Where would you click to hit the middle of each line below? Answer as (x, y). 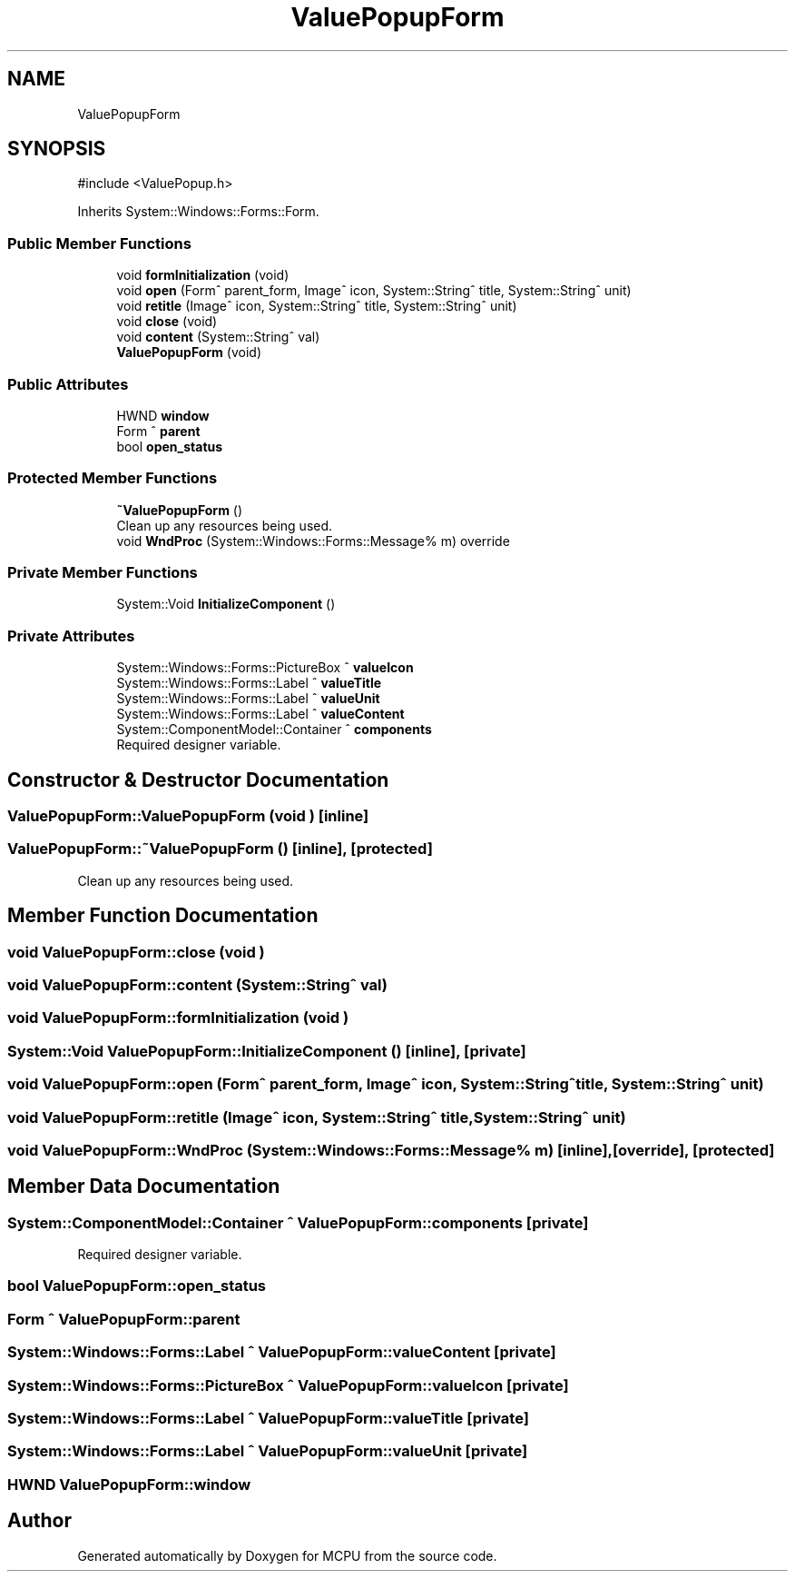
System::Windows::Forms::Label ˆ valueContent (260, 714)
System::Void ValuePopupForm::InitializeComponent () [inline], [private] (267, 1051)
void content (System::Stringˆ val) (218, 337)
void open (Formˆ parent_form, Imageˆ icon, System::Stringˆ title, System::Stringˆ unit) (374, 291)
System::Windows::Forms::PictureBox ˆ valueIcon (265, 668)
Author (39, 1521)
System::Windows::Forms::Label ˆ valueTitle (249, 683)
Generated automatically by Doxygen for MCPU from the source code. (287, 1555)
